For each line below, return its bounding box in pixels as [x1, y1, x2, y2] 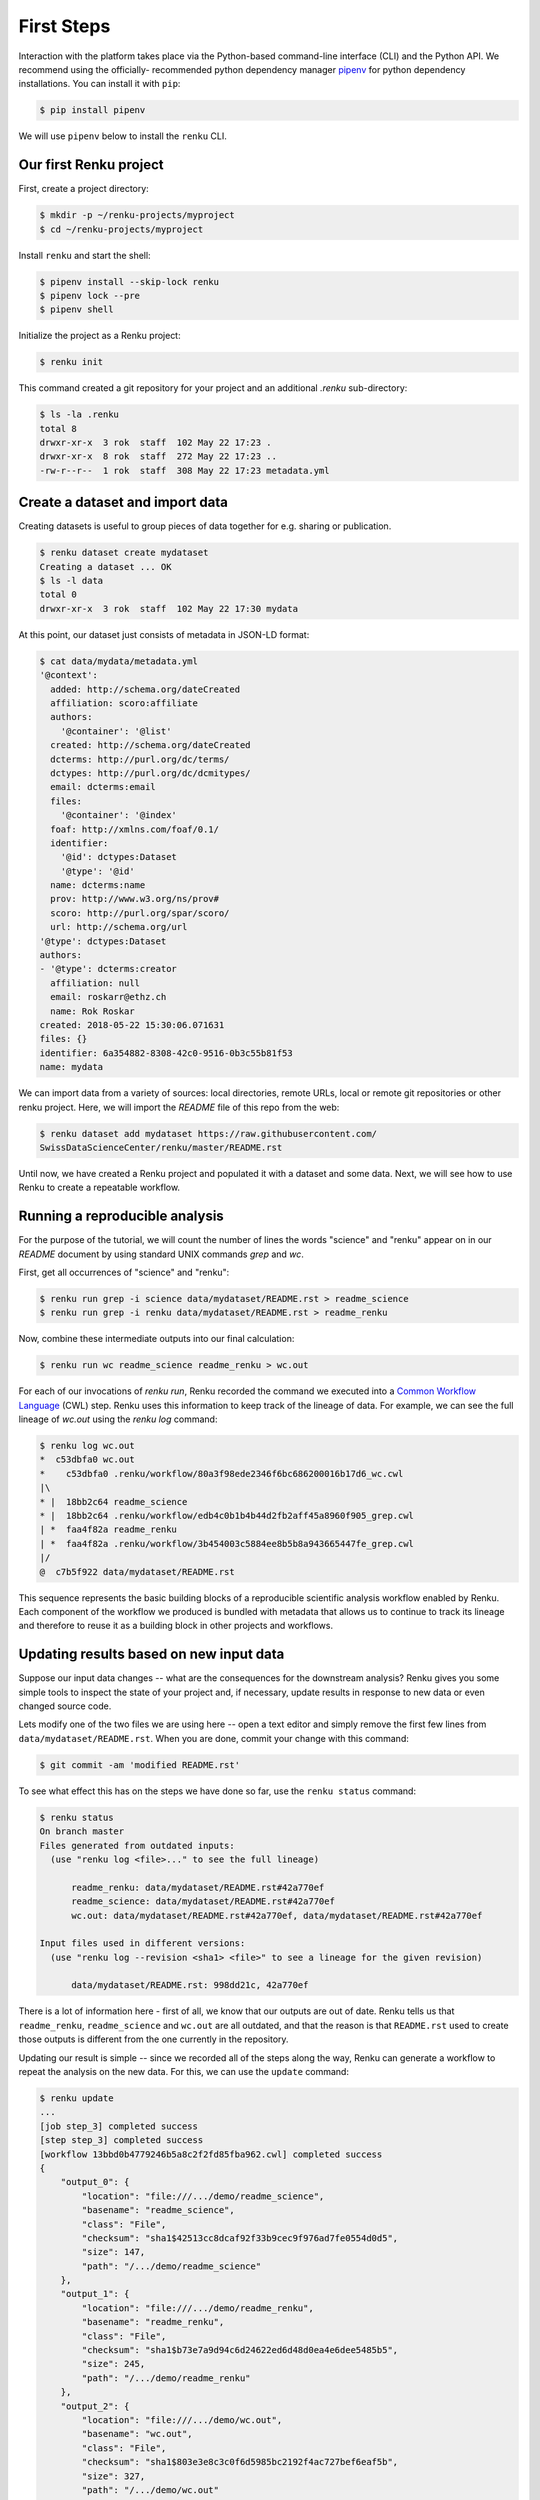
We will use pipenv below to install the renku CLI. [18, 130, 227, 142]
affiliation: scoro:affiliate [50, 698, 199, 709]
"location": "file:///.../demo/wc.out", [81, 2414, 283, 2425]
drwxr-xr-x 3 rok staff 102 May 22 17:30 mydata [39, 603, 299, 614]
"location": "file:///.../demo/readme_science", [81, 2190, 325, 2202]
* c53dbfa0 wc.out [39, 1454, 135, 1465]
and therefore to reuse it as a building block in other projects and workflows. [18, 1620, 334, 1632]
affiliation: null [50, 977, 140, 989]
